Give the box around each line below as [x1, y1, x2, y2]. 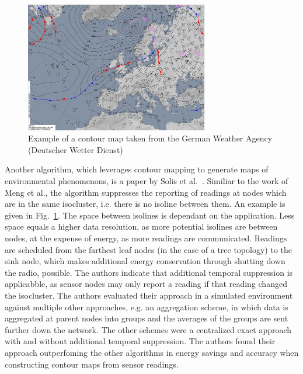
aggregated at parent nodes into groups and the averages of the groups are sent [5, 312, 288, 324]
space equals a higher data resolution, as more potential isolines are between [5, 220, 278, 233]
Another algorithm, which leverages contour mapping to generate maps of [5, 163, 269, 175]
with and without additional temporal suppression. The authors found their [5, 335, 276, 347]
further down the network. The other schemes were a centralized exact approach [5, 323, 292, 335]
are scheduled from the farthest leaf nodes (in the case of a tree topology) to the [5, 243, 292, 255]
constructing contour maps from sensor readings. [5, 358, 179, 370]
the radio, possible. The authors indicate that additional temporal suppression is [5, 266, 293, 278]
